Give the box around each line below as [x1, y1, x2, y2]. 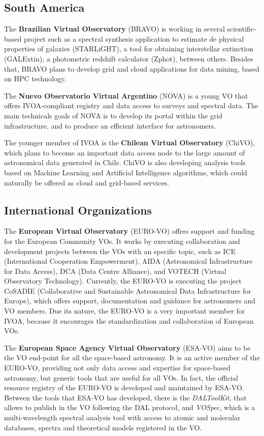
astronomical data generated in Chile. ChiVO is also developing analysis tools [4, 157, 246, 168]
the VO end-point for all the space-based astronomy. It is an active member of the [4, 352, 260, 363]
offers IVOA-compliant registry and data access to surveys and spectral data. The [4, 100, 258, 111]
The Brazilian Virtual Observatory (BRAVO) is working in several [4, 23, 225, 34]
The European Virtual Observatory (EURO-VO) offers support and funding [4, 226, 255, 236]
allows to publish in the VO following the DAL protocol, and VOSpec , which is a [4, 402, 255, 413]
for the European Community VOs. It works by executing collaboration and [4, 235, 240, 246]
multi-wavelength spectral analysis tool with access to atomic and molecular [4, 412, 241, 422]
